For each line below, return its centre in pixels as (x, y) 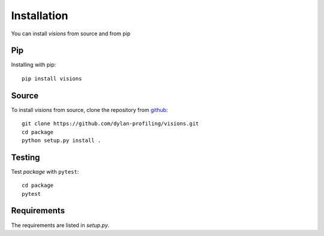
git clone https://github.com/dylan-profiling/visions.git (110, 124)
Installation (40, 16)
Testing (25, 157)
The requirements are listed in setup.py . (60, 225)
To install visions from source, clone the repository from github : (89, 110)
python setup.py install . (61, 140)
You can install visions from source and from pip (71, 34)
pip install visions (52, 78)
